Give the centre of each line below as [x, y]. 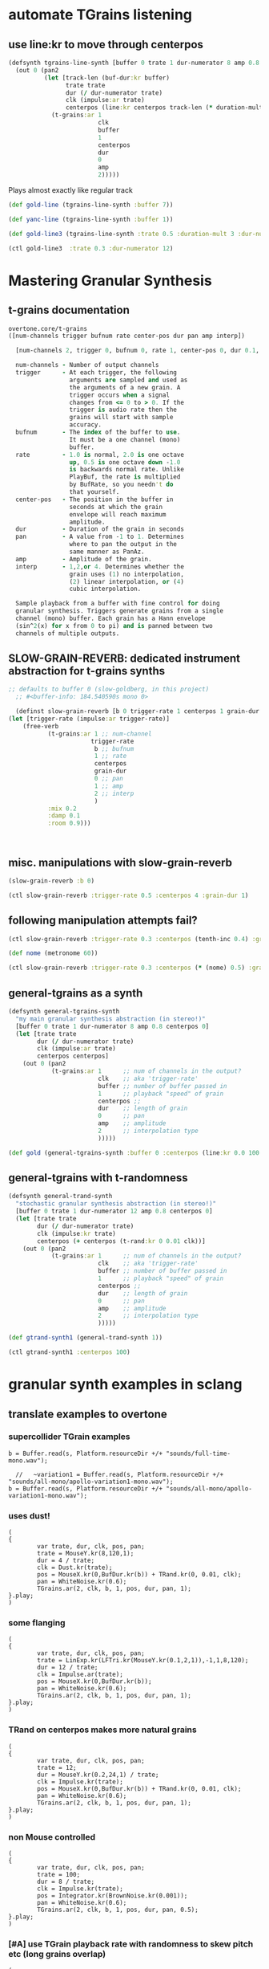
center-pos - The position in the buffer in [94, 499]
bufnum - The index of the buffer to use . [98, 432]
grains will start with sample [121, 418]
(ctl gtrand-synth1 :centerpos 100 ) [69, 1352]
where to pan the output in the [123, 544]
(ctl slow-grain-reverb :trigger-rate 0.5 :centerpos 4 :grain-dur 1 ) [128, 895]
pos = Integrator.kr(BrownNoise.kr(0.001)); [112, 1896]
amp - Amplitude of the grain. [84, 559]
